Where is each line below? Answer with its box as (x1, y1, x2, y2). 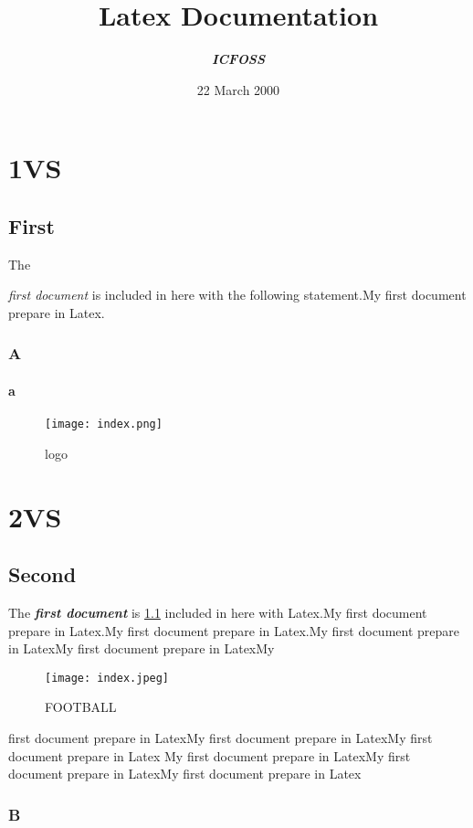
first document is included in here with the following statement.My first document (8, 285, 467, 304)
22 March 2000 (196, 80, 280, 99)
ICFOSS (211, 49, 266, 69)
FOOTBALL (45, 697, 117, 717)
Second (8, 560, 77, 589)
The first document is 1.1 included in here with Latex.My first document (8, 602, 427, 621)
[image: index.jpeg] (45, 671, 170, 685)
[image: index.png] (45, 418, 163, 431)
